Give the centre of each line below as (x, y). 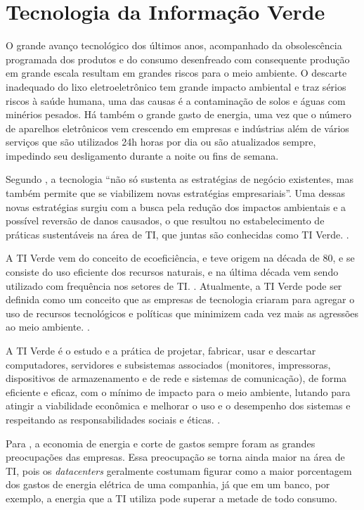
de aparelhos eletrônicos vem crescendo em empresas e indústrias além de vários (177, 128)
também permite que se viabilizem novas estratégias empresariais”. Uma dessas (175, 193)
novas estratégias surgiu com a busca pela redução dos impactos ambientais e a (176, 206)
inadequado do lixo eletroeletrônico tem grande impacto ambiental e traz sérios (176, 86)
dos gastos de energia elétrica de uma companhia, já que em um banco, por (168, 484)
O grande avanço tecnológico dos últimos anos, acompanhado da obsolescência (174, 45)
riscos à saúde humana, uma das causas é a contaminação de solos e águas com (176, 100)
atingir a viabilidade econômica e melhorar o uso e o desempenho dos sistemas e (178, 406)
